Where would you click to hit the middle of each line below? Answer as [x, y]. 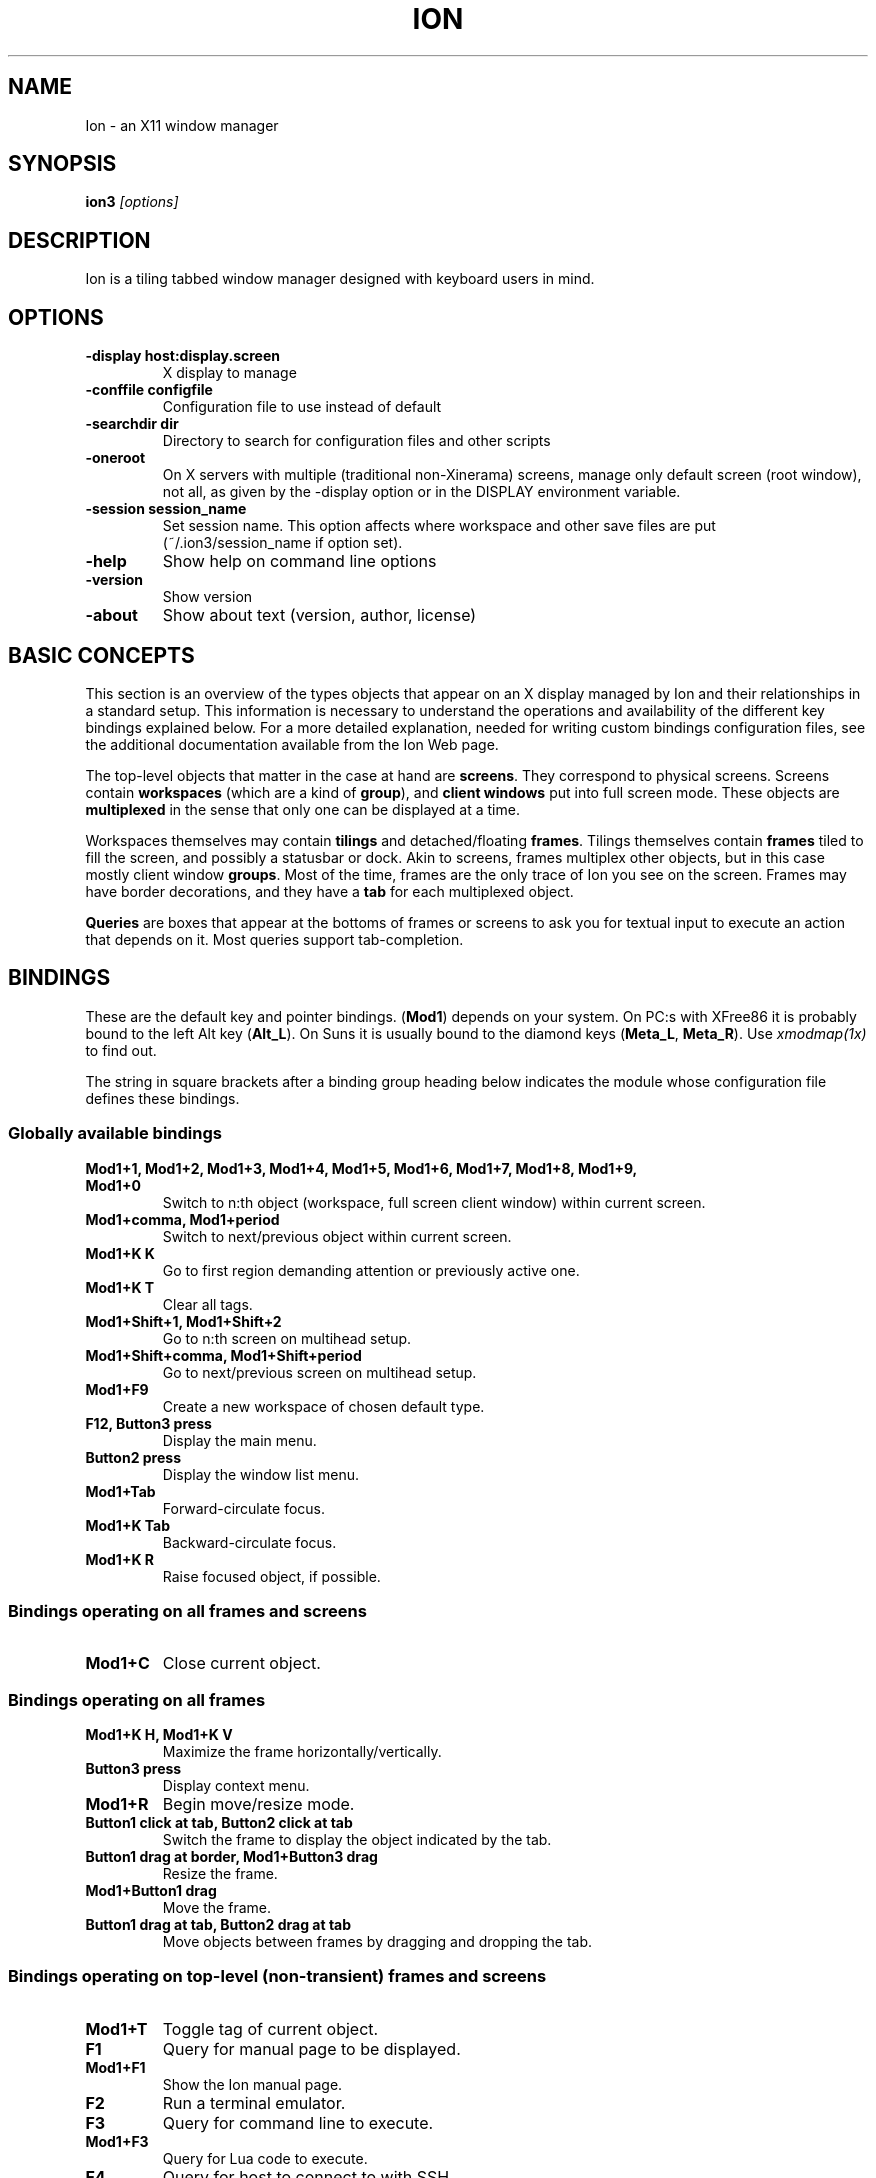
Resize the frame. [220, 1874]
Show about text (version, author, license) [319, 615]
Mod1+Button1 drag [151, 1891]
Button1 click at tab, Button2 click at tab [219, 1823]
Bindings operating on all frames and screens [187, 1610]
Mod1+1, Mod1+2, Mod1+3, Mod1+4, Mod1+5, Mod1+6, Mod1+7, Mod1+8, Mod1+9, [361, 1168]
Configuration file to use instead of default [302, 407]
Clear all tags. [207, 1304]
